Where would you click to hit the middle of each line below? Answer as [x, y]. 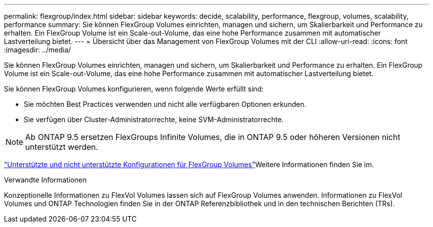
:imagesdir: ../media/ [38, 50]
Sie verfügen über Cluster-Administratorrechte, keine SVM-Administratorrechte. [154, 119]
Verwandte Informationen [45, 180]
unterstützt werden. [62, 147]
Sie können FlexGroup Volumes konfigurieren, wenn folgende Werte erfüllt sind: [134, 89]
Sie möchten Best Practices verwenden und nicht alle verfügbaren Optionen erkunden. [165, 104]
